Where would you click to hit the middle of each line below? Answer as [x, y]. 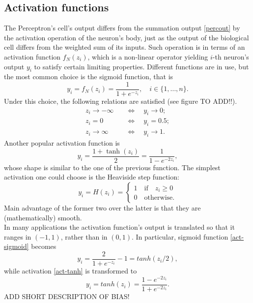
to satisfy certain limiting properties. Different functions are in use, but [141, 66]
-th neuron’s [231, 56]
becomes [44, 246]
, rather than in [84, 236]
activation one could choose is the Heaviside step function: [92, 177]
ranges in [18, 236]
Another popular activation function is [62, 143]
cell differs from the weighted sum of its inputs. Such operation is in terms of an [125, 47]
